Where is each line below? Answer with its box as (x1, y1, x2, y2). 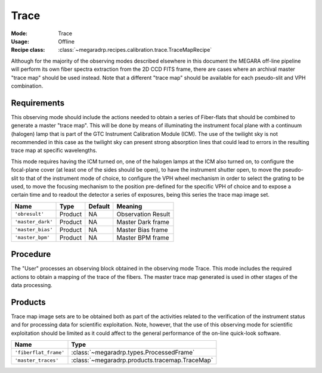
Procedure (11, 249, 51, 259)
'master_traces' (14, 357, 59, 363)
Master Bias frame (116, 225, 168, 234)
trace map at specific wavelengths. (11, 147, 98, 154)
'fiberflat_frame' (14, 349, 65, 356)
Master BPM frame (116, 233, 169, 241)
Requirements (11, 98, 65, 108)
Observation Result (116, 210, 171, 218)
